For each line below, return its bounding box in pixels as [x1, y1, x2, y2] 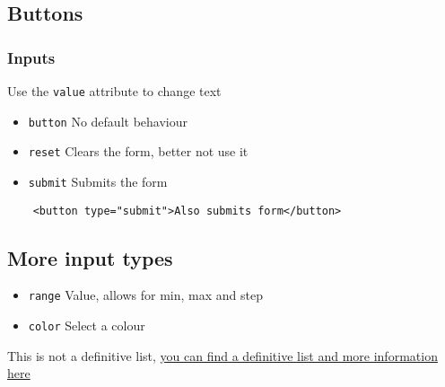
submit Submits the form [28, 172, 168, 190]
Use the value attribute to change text [7, 82, 222, 100]
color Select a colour [28, 316, 145, 335]
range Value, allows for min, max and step [28, 286, 263, 304]
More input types [7, 243, 173, 271]
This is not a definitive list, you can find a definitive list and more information [7, 346, 438, 365]
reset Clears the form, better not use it [28, 142, 249, 161]
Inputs [7, 46, 56, 68]
